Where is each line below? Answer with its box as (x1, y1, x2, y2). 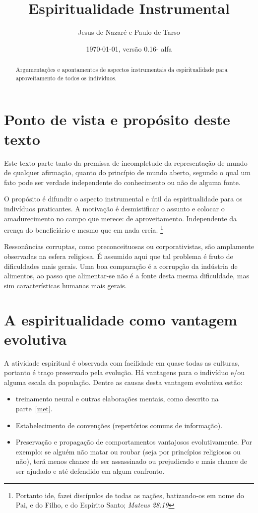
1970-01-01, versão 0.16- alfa (86, 43, 172, 54)
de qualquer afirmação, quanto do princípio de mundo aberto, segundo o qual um (4, 167, 251, 178)
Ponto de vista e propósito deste (4, 109, 230, 129)
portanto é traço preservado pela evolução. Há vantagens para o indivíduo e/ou (4, 367, 245, 378)
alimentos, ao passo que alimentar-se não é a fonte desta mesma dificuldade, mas (4, 270, 250, 281)
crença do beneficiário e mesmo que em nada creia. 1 (4, 223, 163, 235)
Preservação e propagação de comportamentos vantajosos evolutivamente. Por (15, 437, 252, 447)
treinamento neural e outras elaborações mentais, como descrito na (15, 393, 219, 404)
